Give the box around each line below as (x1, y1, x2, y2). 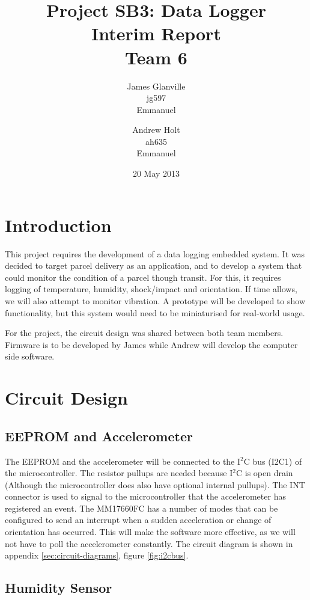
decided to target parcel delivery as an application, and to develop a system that (5, 259, 302, 272)
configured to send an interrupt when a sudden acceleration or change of (5, 513, 272, 526)
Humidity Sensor (5, 578, 112, 597)
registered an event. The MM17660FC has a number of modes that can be (5, 501, 278, 514)
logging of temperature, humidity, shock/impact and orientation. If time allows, (5, 283, 297, 295)
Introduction (5, 212, 112, 237)
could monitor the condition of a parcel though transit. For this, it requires (5, 271, 281, 283)
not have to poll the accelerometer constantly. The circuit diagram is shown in (5, 537, 293, 549)
